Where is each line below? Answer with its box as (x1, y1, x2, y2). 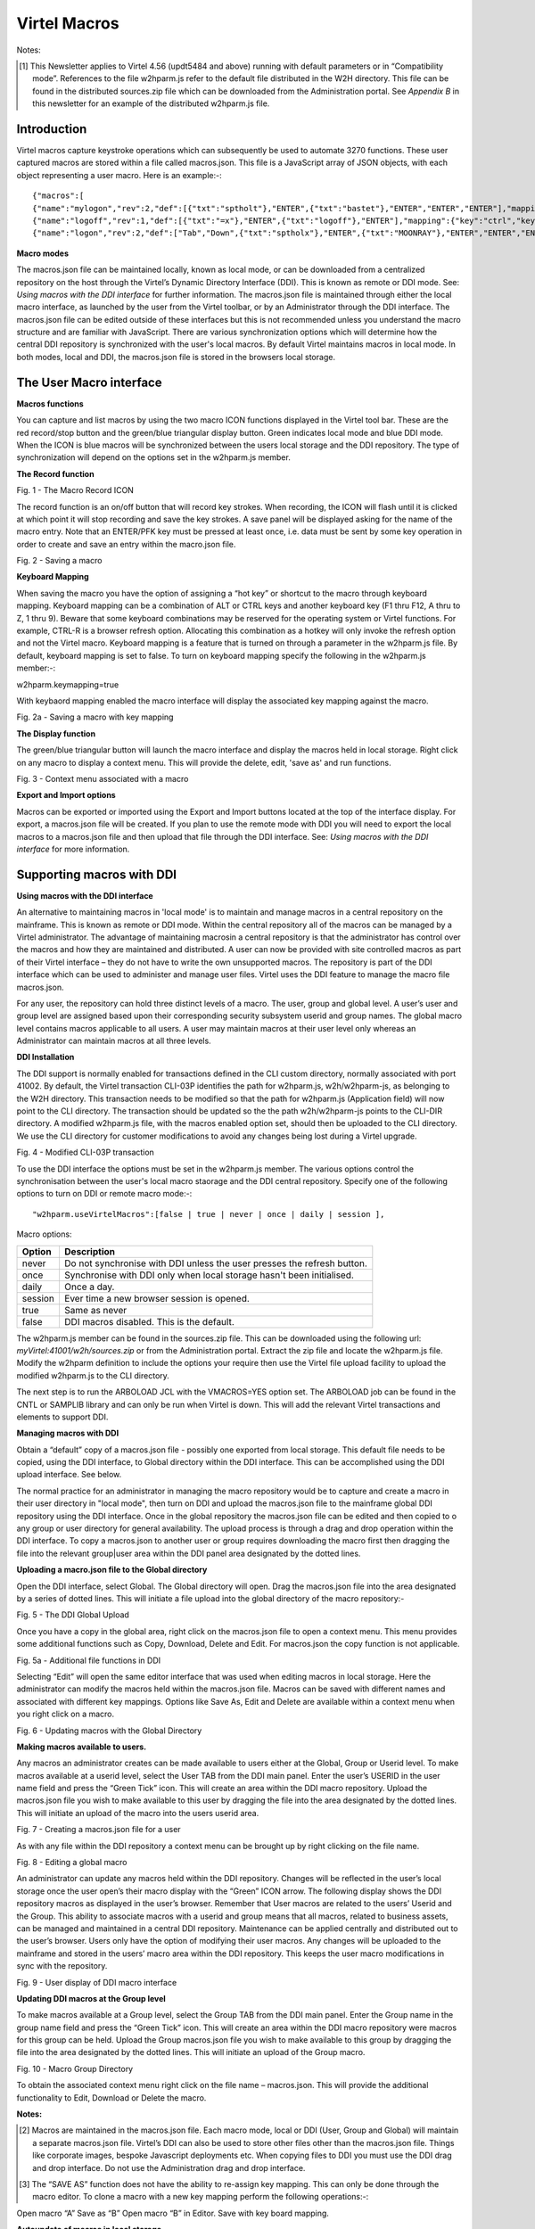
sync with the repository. (16, 1961, 108, 1971)
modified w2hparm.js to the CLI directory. (16, 1369, 169, 1381)
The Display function (16, 728, 96, 739)
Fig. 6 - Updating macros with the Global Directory (16, 1725, 202, 1736)
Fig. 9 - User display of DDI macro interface (16, 1977, 177, 1987)
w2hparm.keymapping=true (16, 679, 119, 690)
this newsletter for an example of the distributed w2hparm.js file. (32, 98, 270, 109)
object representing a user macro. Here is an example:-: (16, 169, 222, 180)
